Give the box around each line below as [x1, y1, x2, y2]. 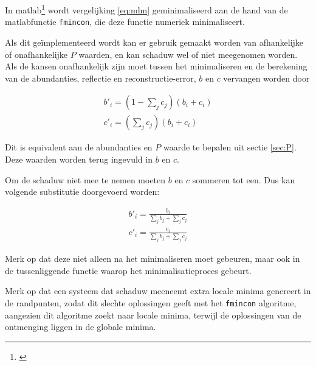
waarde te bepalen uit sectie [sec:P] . [163, 141, 297, 153]
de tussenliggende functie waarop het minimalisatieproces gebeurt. [5, 264, 252, 276]
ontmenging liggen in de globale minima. [5, 320, 156, 333]
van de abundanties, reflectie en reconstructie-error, [5, 71, 196, 84]
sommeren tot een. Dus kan [192, 173, 295, 186]
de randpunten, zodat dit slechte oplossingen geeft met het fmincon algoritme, [5, 297, 297, 309]
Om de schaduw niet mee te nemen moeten [5, 173, 166, 186]
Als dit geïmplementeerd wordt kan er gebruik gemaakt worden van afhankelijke [5, 35, 304, 48]
